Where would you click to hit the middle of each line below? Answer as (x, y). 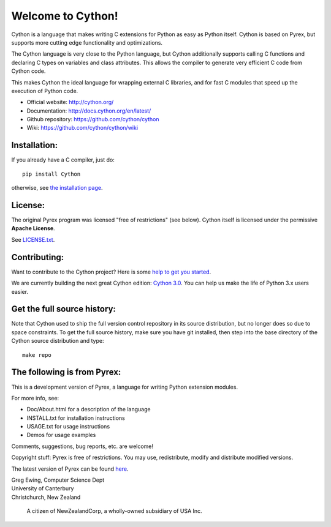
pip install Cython (51, 174)
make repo (37, 355)
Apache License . (33, 228)
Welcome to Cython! (65, 16)
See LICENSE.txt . (33, 239)
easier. (20, 291)
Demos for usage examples (61, 435)
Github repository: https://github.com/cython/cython (93, 119)
